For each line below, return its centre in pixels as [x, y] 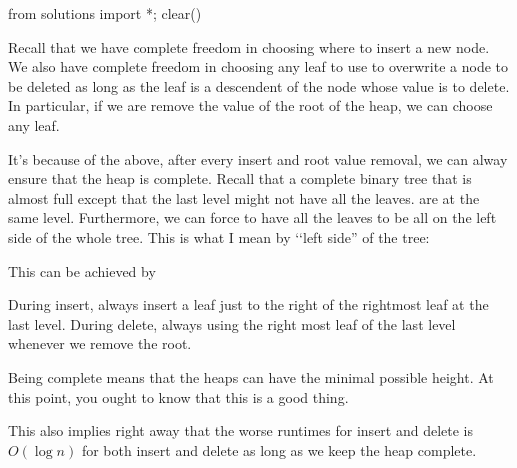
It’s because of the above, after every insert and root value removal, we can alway [258, 158]
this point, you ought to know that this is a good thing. [178, 396]
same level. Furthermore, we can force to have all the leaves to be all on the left [252, 217]
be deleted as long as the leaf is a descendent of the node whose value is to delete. [259, 85]
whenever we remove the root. [100, 343]
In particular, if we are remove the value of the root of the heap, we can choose [250, 105]
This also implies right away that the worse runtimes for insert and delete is [241, 430]
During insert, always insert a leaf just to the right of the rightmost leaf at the [248, 304]
